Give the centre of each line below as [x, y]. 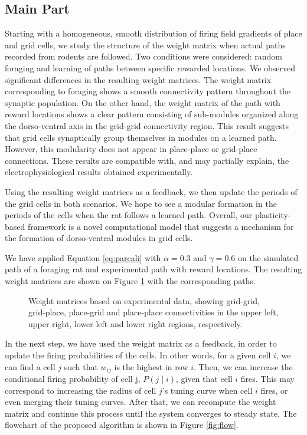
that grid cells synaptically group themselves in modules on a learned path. [141, 137]
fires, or [274, 390]
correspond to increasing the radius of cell [81, 390]
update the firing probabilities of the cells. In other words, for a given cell [138, 355]
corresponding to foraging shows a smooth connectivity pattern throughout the [148, 91]
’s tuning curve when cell [207, 390]
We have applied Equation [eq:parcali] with [83, 257]
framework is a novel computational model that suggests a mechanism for [161, 226]
